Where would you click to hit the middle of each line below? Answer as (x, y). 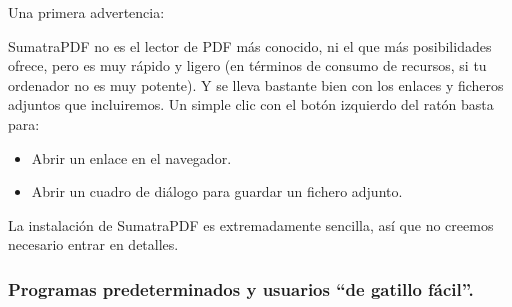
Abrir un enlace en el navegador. (131, 157)
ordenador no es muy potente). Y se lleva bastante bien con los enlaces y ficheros (256, 84)
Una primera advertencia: (86, 12)
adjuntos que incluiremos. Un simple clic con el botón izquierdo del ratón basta (251, 104)
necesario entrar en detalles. (93, 244)
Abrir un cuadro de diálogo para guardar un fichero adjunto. (217, 191)
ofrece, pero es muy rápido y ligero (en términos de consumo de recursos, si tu (247, 65)
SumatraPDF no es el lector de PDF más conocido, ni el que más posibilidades (250, 45)
